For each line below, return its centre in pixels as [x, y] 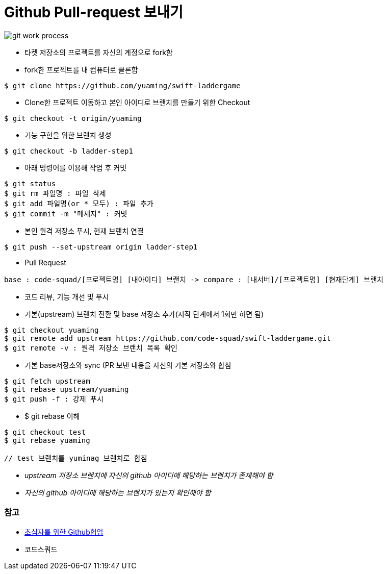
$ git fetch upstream [47, 381]
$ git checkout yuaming [51, 330]
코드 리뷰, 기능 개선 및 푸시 [67, 296]
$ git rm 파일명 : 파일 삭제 [55, 193]
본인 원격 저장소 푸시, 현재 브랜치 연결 [84, 231]
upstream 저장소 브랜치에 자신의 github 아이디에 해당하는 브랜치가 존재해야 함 [149, 475]
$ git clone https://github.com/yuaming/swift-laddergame [122, 85]
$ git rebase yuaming [47, 440]
